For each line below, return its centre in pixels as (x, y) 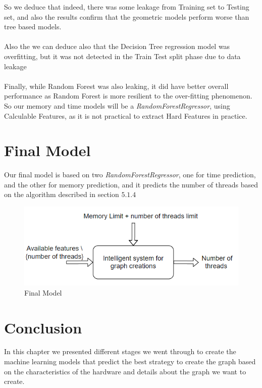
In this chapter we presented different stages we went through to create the (120, 351)
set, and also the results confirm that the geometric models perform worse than (127, 16)
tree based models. (33, 27)
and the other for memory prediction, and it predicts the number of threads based (131, 184)
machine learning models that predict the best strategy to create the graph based (130, 361)
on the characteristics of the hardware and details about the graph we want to (125, 371)
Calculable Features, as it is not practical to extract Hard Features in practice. (126, 115)
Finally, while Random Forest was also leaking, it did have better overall (116, 86)
